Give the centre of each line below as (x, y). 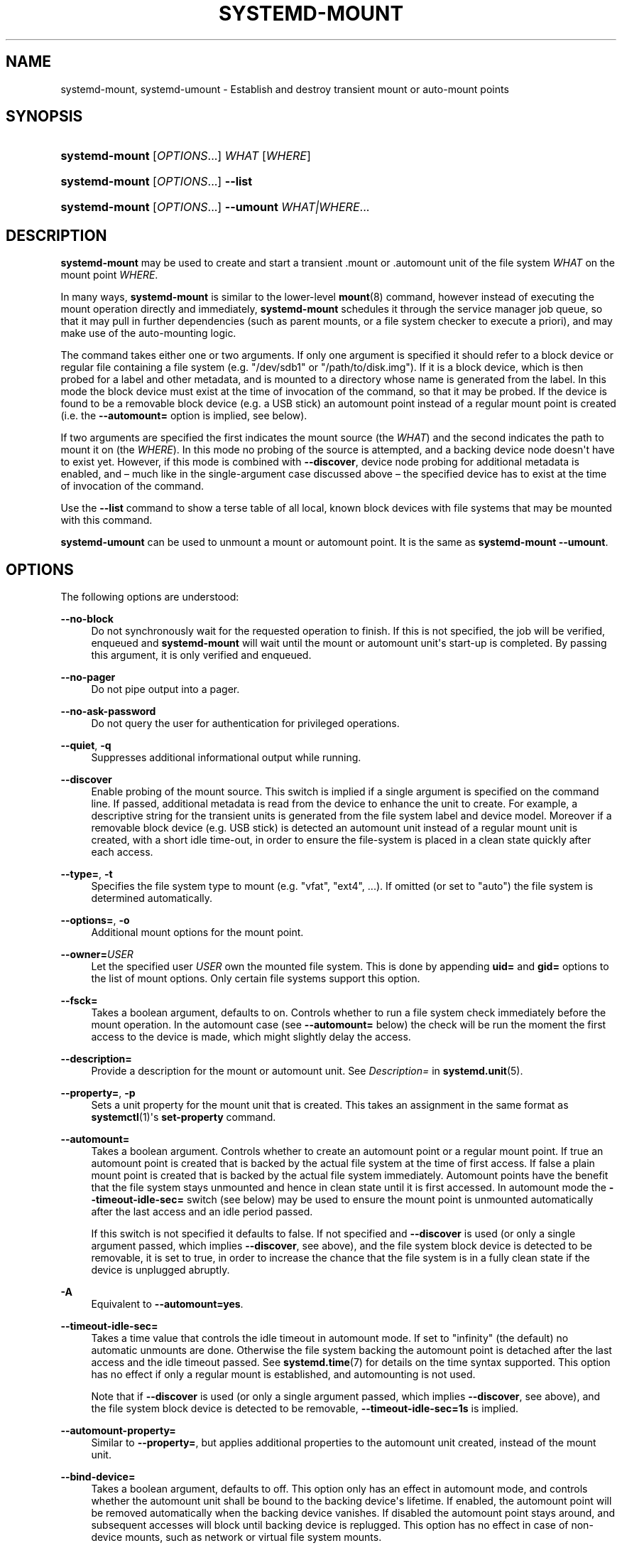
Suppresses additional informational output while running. (226, 758)
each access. (122, 852)
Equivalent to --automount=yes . (167, 1304)
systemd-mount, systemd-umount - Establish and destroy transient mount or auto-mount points (285, 89)
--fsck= (79, 1001)
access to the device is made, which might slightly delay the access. (251, 1037)
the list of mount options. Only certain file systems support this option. (256, 979)
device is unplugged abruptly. (160, 1270)
